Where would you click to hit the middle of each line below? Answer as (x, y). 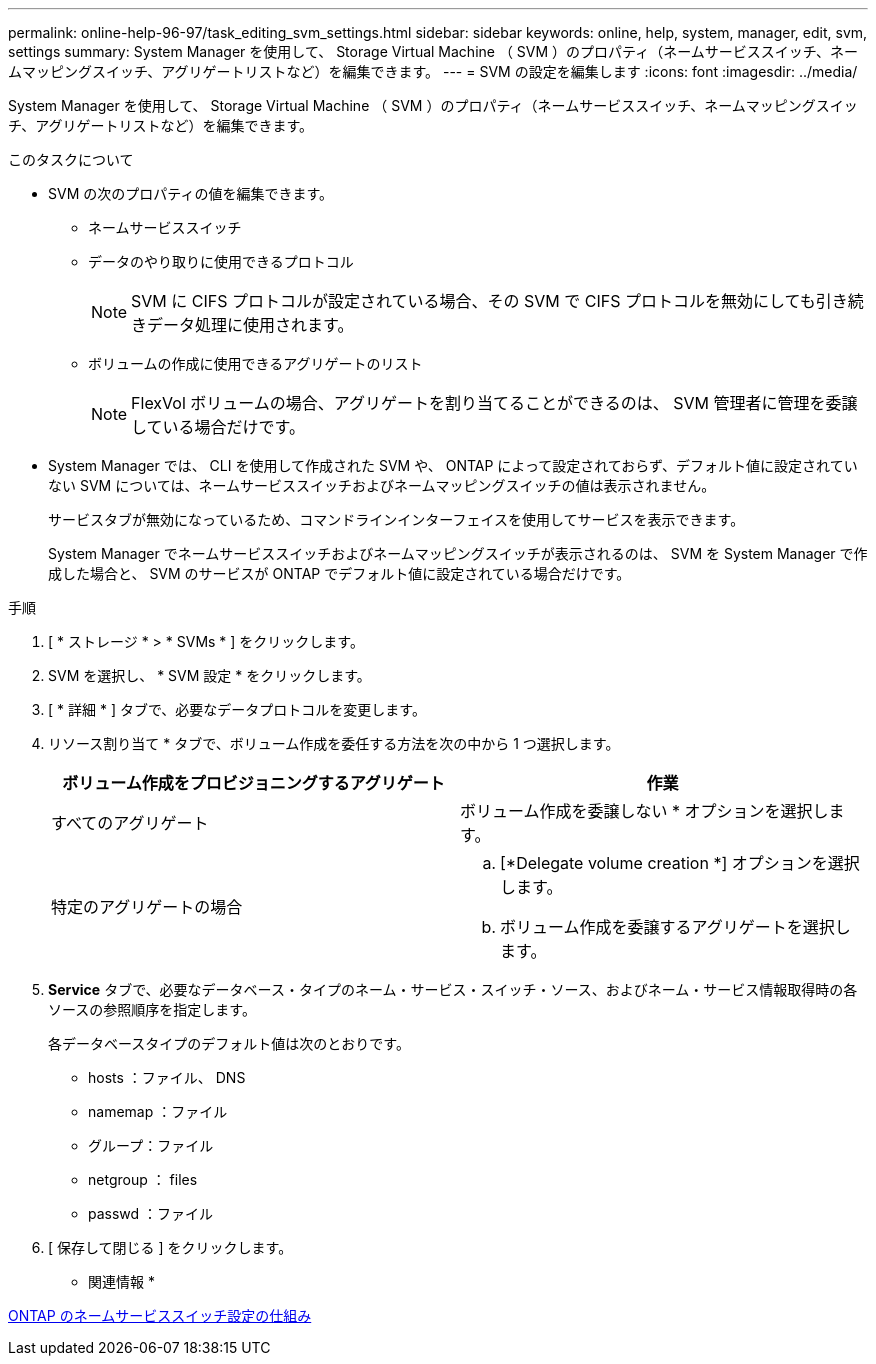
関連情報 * (121, 1281)
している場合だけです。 (218, 427)
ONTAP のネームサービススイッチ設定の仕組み (160, 1315)
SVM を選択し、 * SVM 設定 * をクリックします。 (209, 675)
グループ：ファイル (151, 1145)
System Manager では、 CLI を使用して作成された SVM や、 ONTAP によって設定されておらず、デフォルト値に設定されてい (453, 465)
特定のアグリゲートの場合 (147, 907)
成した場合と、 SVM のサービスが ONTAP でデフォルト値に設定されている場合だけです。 (339, 573)
